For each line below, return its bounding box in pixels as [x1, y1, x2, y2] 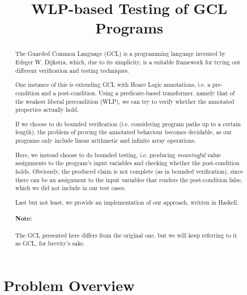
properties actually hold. [15, 105, 79, 114]
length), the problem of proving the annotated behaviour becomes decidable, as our [15, 128, 232, 136]
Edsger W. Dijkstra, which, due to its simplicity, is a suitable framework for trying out [15, 58, 241, 66]
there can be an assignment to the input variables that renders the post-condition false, [15, 175, 243, 184]
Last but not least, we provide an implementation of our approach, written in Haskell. [15, 198, 239, 206]
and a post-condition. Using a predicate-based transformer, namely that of [41, 88, 235, 97]
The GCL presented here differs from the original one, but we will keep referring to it [15, 231, 238, 239]
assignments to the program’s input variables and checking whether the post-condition [15, 159, 240, 167]
